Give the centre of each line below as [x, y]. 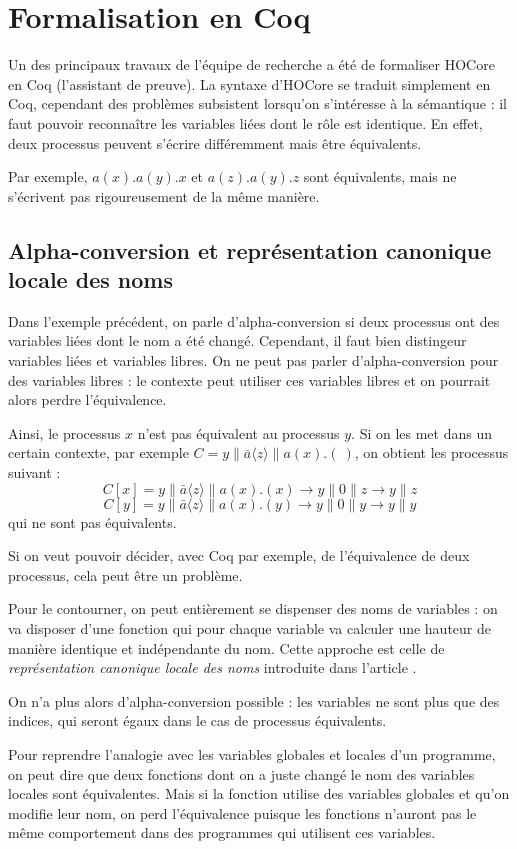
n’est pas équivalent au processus [238, 432]
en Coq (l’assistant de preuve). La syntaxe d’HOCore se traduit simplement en [249, 83]
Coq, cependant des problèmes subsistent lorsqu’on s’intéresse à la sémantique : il [258, 103]
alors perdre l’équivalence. [87, 399]
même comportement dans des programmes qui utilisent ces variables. [222, 832]
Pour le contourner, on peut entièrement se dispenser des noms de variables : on [253, 608]
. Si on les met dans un [422, 432]
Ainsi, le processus [64, 432]
